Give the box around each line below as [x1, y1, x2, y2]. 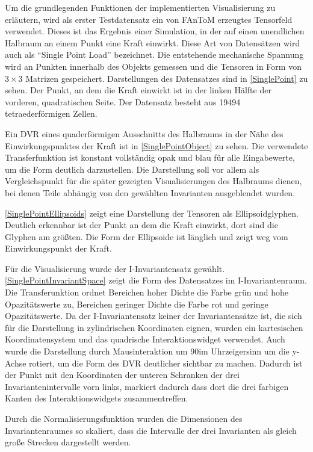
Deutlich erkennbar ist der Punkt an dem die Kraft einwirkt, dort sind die [5, 218, 278, 231]
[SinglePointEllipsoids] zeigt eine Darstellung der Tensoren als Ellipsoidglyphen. [5, 206, 299, 219]
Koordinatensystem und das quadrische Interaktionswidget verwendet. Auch [5, 333, 285, 345]
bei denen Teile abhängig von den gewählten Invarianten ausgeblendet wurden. [5, 186, 296, 199]
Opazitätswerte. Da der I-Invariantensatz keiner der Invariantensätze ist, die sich [5, 309, 302, 322]
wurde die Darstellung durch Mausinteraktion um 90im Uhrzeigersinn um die [5, 345, 290, 358]
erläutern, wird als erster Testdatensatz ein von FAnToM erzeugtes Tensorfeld [5, 13, 293, 25]
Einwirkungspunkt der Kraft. [5, 242, 112, 255]
